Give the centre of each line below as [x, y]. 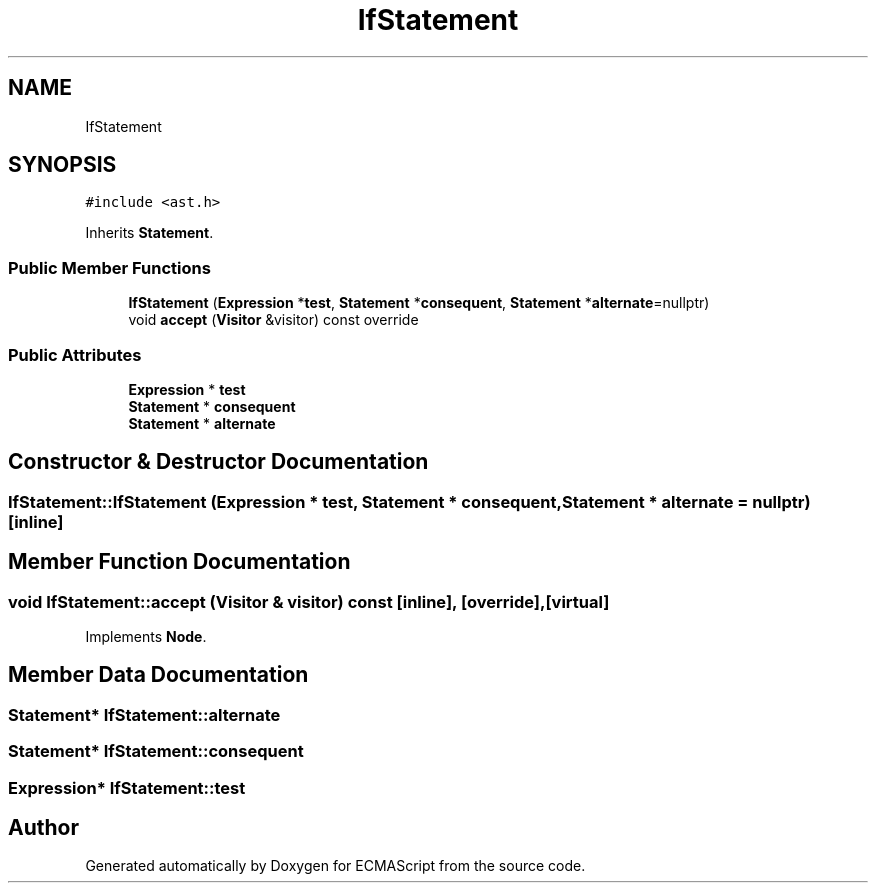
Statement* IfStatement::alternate [144, 714]
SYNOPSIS [62, 165]
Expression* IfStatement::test [127, 787]
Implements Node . [146, 636]
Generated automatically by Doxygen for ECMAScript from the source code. [335, 866]
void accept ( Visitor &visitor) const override [273, 320]
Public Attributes [75, 354]
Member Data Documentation [158, 675]
